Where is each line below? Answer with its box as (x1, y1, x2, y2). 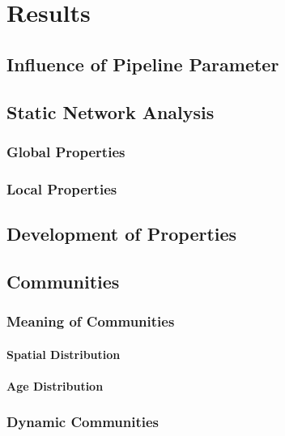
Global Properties (6, 141, 125, 161)
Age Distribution (6, 377, 104, 394)
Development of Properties (6, 221, 237, 246)
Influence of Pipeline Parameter (6, 51, 279, 76)
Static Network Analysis (6, 99, 215, 124)
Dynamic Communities (6, 412, 160, 432)
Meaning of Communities (6, 311, 175, 331)
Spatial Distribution (6, 345, 121, 362)
